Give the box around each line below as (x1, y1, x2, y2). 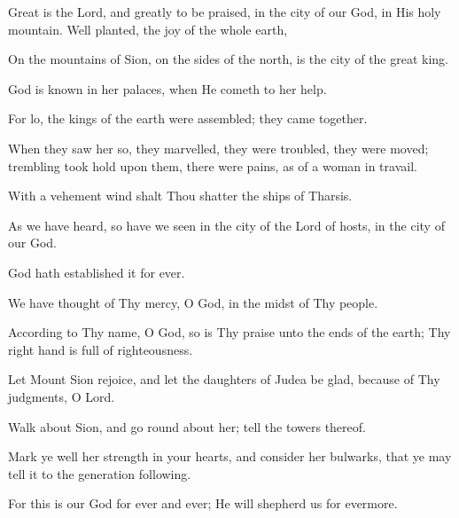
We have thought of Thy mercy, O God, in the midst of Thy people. (8, 293, 378, 311)
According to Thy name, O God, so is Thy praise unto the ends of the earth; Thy (8, 323, 451, 341)
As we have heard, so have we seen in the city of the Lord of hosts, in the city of (8, 216, 445, 234)
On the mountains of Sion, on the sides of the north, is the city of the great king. (8, 50, 449, 68)
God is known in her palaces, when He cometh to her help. (8, 79, 327, 98)
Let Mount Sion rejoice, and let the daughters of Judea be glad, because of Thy (8, 370, 440, 388)
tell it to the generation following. (8, 464, 191, 483)
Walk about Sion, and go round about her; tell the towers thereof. (8, 417, 366, 436)
